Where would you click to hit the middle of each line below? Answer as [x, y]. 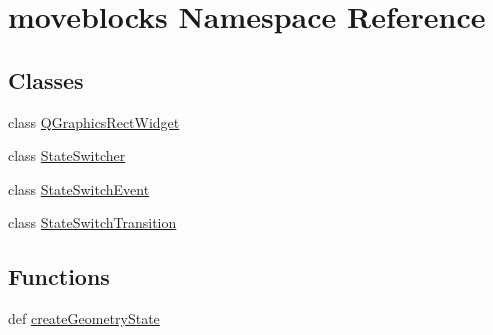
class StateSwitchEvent [79, 188]
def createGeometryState [84, 318]
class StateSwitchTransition [92, 222]
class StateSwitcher [67, 155]
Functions [59, 276]
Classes [46, 79]
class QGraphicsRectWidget [94, 121]
